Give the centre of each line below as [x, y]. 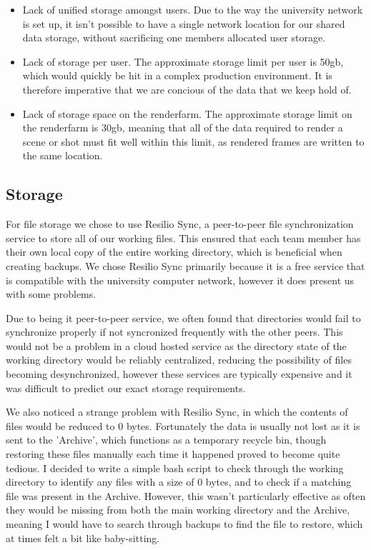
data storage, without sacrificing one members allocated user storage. [174, 37]
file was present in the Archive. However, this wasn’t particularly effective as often [186, 495]
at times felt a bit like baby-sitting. [83, 537]
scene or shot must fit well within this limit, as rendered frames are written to [193, 141]
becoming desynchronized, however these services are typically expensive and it [179, 374]
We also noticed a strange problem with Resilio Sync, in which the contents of [177, 412]
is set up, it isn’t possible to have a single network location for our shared [184, 23]
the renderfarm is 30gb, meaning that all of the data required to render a [183, 127]
